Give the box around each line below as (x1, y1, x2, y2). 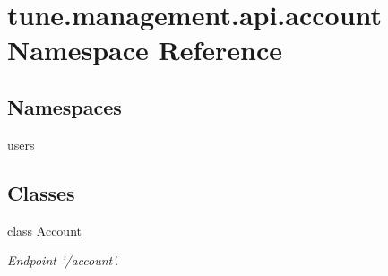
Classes (7, 178, 75, 206)
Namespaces (7, 92, 122, 120)
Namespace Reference (7, 31, 282, 68)
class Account (7, 220, 82, 239)
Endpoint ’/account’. (7, 251, 118, 270)
